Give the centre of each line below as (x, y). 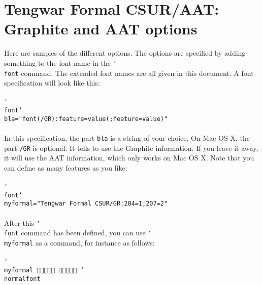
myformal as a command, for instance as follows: (79, 242)
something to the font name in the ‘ (60, 63)
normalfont (22, 279)
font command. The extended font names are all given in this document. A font (129, 73)
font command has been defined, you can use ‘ (78, 233)
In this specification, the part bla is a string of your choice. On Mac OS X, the (127, 137)
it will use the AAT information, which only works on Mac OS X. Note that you (129, 158)
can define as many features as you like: (66, 167)
